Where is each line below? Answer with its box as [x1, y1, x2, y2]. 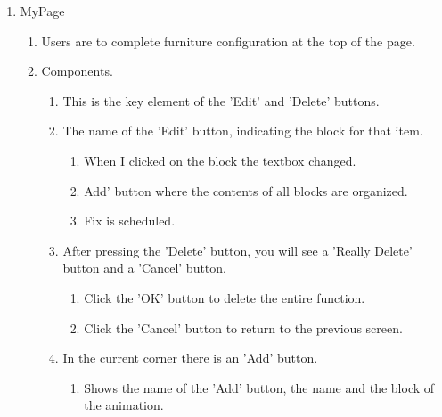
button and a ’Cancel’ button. [62, 258, 226, 277]
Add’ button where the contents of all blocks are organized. [84, 181, 408, 200]
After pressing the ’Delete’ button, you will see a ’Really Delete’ [62, 241, 413, 259]
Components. [41, 61, 113, 80]
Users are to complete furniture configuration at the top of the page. [41, 31, 415, 50]
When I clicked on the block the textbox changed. [84, 151, 356, 169]
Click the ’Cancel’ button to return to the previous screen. [84, 318, 403, 337]
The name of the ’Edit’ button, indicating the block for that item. [62, 121, 423, 140]
